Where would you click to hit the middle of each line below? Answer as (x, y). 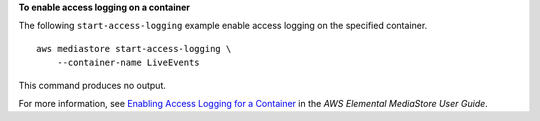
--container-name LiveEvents (128, 63)
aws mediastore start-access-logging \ (134, 48)
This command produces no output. (92, 85)
